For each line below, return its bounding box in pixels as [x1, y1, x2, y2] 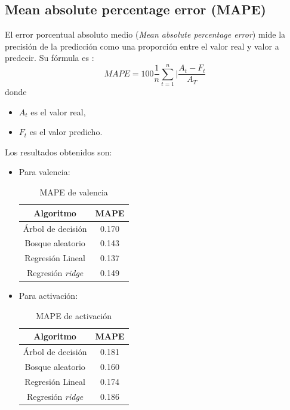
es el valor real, [30, 105, 86, 118]
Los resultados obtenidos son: [5, 145, 112, 158]
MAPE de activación [36, 309, 112, 322]
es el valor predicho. [29, 126, 103, 138]
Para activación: [18, 289, 78, 302]
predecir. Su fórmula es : [5, 51, 94, 64]
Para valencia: [18, 166, 70, 178]
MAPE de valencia [39, 186, 108, 198]
